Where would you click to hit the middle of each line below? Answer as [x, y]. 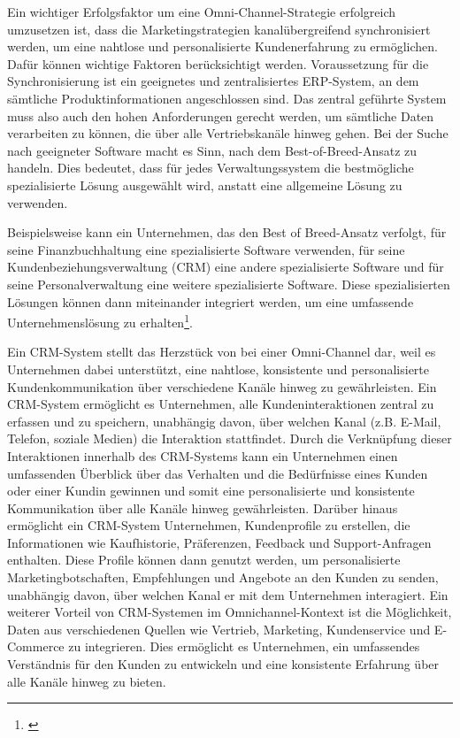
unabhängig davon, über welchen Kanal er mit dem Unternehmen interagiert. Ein [228, 594]
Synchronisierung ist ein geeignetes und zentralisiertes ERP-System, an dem [213, 81]
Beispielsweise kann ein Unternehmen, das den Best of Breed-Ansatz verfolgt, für [227, 232]
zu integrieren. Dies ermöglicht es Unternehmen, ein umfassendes [244, 646]
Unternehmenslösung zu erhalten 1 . [100, 321]
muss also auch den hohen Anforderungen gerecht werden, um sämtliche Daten [221, 115]
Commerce [36, 646]
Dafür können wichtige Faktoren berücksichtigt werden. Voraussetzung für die [218, 63]
